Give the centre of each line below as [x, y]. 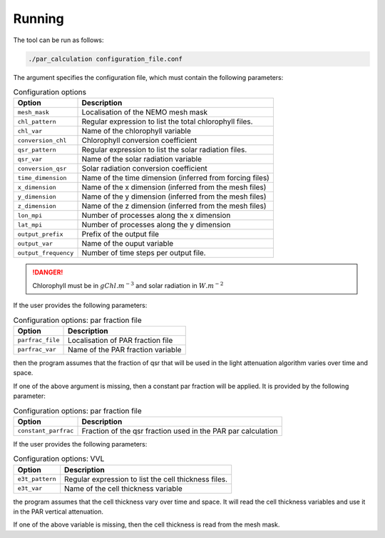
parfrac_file [38, 340]
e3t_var [30, 488]
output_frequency [46, 253]
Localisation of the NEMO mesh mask [145, 112]
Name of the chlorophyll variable [137, 131]
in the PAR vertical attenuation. [58, 512]
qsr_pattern [37, 150]
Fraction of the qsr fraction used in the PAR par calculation [180, 431]
